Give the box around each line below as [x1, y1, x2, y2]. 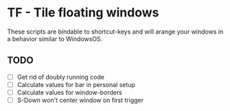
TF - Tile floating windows [7, 5, 159, 21]
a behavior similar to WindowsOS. [7, 34, 103, 42]
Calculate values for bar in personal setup [16, 80, 136, 88]
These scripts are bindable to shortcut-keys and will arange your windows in [7, 27, 224, 36]
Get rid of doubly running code [16, 73, 105, 81]
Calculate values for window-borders [16, 88, 122, 97]
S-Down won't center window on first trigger [16, 96, 144, 104]
